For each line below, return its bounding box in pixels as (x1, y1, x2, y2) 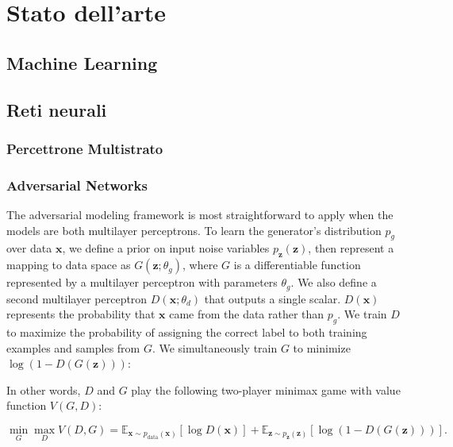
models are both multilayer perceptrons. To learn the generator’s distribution (6, 222, 382, 238)
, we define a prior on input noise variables (62, 240, 270, 256)
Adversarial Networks (6, 175, 148, 195)
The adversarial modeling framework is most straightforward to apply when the (6, 206, 393, 222)
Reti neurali (6, 97, 107, 121)
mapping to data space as (6, 256, 131, 273)
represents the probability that (6, 306, 155, 322)
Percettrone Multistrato (6, 138, 163, 158)
